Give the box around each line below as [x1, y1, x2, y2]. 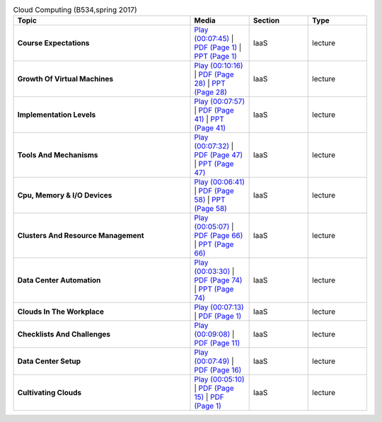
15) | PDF [194, 392, 224, 402]
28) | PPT [194, 79, 226, 89]
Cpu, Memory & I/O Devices [17, 190, 112, 200]
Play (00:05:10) [194, 375, 245, 384]
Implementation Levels [17, 110, 96, 120]
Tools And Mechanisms [17, 150, 98, 160]
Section [253, 16, 280, 25]
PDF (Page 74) [194, 275, 243, 285]
